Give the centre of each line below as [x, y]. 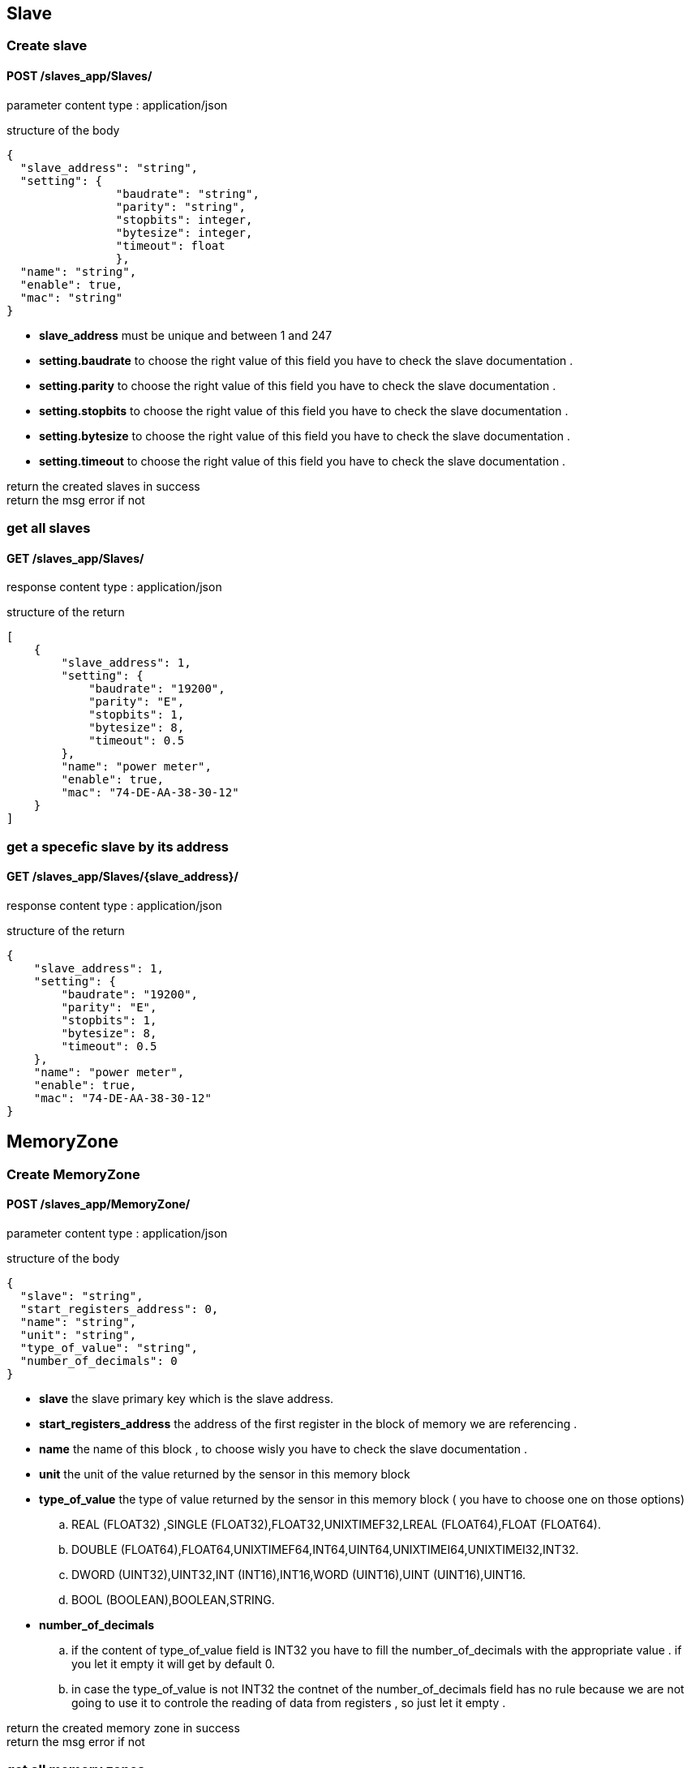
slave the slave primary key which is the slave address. [187, 1398]
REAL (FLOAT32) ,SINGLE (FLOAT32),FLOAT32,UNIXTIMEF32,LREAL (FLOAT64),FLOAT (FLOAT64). [336, 1524]
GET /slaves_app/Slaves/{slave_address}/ [122, 877]
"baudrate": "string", [187, 193]
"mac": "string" [71, 297]
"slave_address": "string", [109, 167]
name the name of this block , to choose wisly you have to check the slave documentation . [283, 1448]
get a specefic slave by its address [118, 846]
